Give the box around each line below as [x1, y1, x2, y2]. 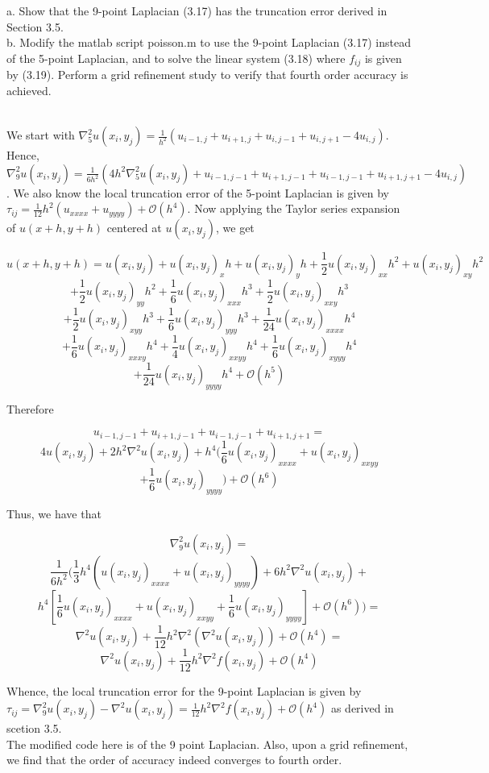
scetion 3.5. [6, 720, 62, 737]
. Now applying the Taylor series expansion [187, 200, 400, 217]
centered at [106, 219, 162, 236]
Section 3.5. [6, 18, 64, 35]
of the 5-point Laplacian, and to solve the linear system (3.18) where [6, 49, 346, 66]
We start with [6, 127, 75, 143]
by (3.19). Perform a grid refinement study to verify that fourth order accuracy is [6, 66, 408, 83]
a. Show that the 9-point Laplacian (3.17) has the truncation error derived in [6, 2, 387, 19]
